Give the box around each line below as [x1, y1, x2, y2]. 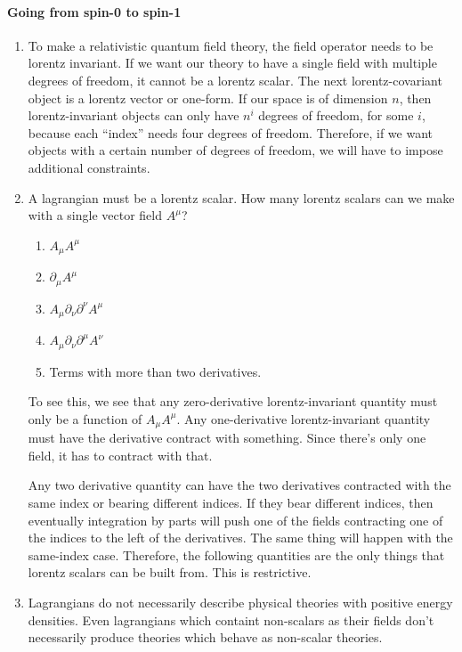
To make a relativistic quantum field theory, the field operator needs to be [28, 36, 434, 54]
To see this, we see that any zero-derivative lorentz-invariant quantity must [28, 392, 438, 411]
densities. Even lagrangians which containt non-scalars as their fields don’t [28, 610, 434, 629]
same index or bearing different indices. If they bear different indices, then [28, 493, 434, 511]
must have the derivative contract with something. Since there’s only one [28, 428, 426, 447]
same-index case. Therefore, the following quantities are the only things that [28, 545, 445, 564]
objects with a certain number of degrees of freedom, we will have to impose [28, 141, 443, 159]
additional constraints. [28, 158, 150, 176]
